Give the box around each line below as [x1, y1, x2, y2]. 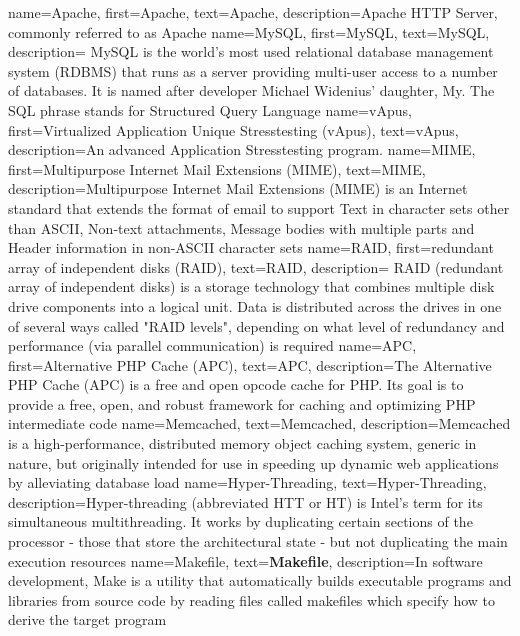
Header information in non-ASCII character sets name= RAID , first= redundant [8, 237, 494, 258]
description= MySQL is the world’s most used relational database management [8, 41, 494, 62]
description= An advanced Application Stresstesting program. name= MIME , [8, 139, 476, 160]
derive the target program [8, 609, 167, 630]
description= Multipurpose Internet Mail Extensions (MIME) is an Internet [8, 178, 468, 199]
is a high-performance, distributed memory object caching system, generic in [8, 433, 477, 454]
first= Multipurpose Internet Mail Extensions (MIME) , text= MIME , [8, 158, 426, 179]
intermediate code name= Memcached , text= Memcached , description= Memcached [8, 413, 511, 434]
